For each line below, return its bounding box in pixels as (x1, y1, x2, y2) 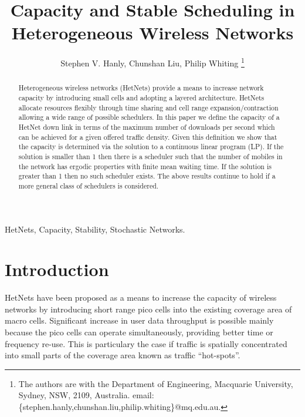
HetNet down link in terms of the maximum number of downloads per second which (18, 122, 275, 132)
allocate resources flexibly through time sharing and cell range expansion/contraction (18, 102, 279, 112)
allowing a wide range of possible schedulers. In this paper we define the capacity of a (18, 112, 280, 122)
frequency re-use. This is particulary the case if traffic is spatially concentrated (5, 337, 287, 349)
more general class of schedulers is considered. (18, 180, 159, 190)
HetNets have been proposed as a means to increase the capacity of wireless (5, 291, 277, 304)
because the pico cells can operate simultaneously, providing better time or (5, 326, 273, 338)
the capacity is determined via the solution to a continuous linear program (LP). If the (18, 142, 284, 152)
